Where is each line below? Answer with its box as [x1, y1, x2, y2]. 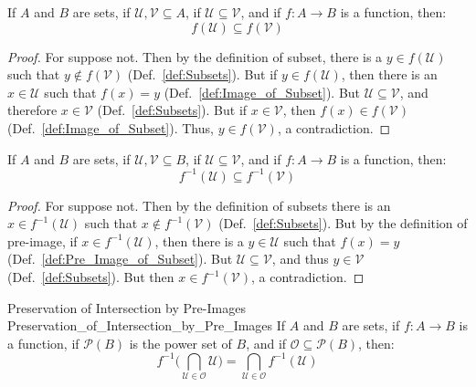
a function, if [7, 333, 79, 352]
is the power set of [129, 333, 232, 352]
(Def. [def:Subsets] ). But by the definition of [218, 214, 468, 233]
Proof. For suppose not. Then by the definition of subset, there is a [7, 47, 383, 66]
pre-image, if [7, 231, 78, 250]
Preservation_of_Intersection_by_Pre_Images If [7, 316, 286, 335]
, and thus [271, 249, 329, 268]
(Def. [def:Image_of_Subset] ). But [164, 82, 361, 101]
